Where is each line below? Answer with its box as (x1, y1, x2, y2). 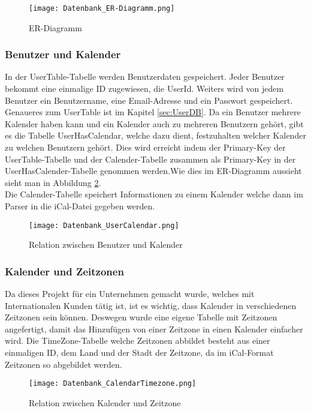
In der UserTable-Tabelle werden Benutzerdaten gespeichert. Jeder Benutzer (5, 70, 285, 83)
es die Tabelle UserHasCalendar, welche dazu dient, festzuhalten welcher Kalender (5, 129, 306, 142)
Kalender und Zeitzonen (5, 263, 124, 278)
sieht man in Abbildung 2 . (5, 176, 101, 188)
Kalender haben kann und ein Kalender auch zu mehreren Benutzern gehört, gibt (5, 117, 304, 130)
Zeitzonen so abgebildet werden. (5, 358, 122, 370)
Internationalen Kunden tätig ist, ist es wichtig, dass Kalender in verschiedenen (5, 299, 297, 311)
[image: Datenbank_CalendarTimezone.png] (29, 379, 197, 388)
